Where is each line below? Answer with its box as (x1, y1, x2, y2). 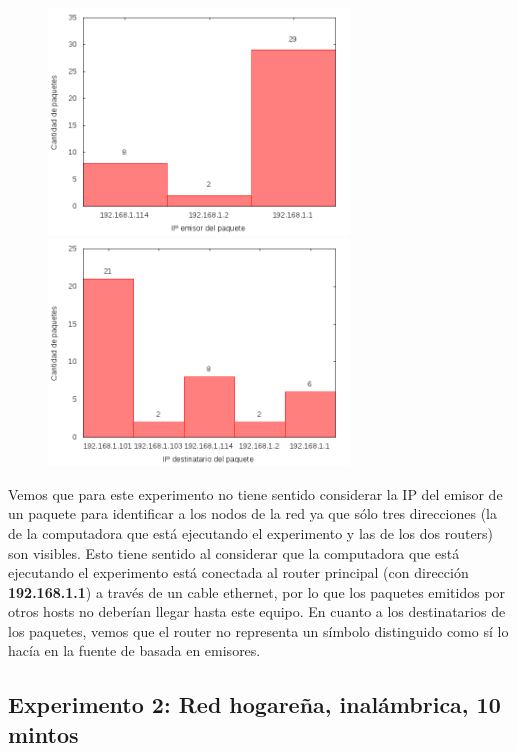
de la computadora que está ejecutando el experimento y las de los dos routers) (8, 522, 494, 543)
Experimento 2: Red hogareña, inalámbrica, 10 (8, 689, 501, 720)
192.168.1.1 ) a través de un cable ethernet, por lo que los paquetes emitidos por (8, 581, 506, 602)
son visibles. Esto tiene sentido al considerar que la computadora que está (8, 542, 460, 563)
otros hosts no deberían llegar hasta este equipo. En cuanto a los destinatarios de (8, 601, 506, 622)
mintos (8, 718, 79, 749)
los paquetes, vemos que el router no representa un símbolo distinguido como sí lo (8, 620, 509, 641)
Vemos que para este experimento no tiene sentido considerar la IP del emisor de (8, 483, 503, 504)
